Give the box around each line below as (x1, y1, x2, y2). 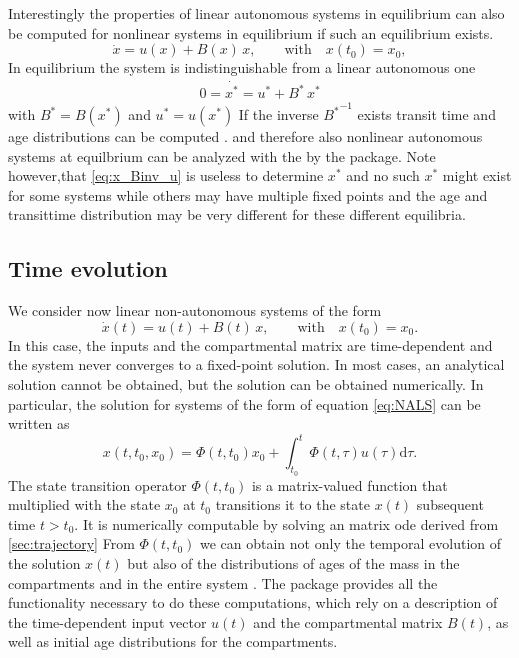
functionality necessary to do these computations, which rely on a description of (8, 592, 498, 613)
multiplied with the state (8, 494, 161, 515)
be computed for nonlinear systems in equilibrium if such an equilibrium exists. (8, 22, 494, 43)
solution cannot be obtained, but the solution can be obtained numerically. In (8, 374, 484, 395)
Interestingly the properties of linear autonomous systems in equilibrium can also (8, 3, 505, 23)
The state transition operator (8, 474, 187, 495)
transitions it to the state (215, 494, 370, 515)
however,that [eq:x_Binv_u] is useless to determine (8, 165, 324, 186)
